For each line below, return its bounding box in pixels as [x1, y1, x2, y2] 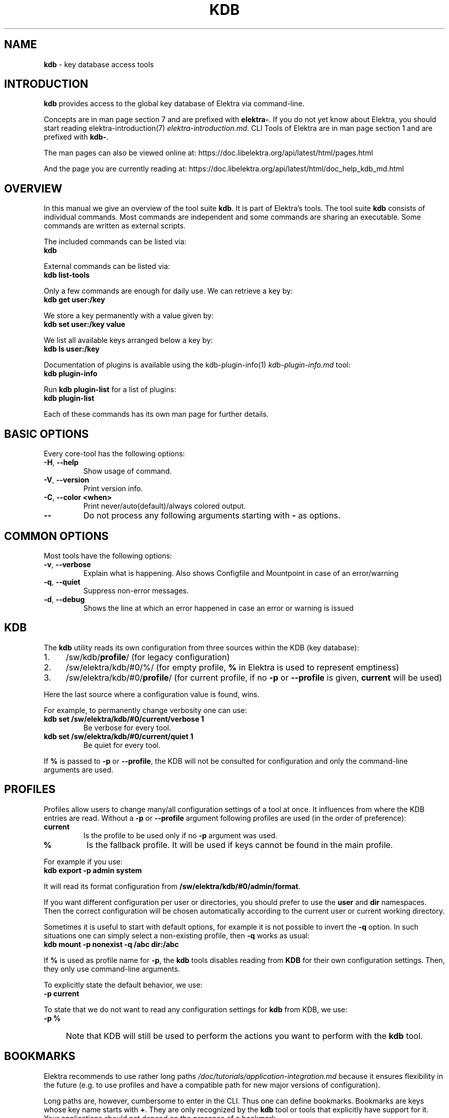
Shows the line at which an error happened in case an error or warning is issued [83, 603, 354, 612]
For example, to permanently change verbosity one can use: [44, 705, 247, 715]
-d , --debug [44, 594, 85, 604]
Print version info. [83, 484, 143, 493]
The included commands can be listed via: [44, 237, 187, 246]
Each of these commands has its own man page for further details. [44, 410, 269, 419]
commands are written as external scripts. [44, 221, 186, 230]
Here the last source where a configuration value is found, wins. [44, 689, 259, 699]
